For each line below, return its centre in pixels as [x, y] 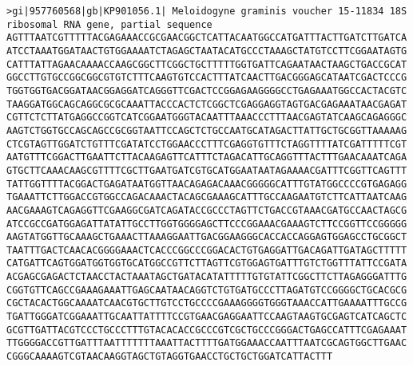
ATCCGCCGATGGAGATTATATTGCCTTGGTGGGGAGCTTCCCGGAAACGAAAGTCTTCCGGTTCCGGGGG [207, 224]
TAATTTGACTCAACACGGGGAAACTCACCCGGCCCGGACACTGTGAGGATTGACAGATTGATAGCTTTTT [207, 250]
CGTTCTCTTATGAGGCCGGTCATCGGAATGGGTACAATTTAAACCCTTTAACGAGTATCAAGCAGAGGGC [207, 118]
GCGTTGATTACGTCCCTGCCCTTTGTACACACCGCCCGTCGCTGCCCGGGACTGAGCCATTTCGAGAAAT [207, 330]
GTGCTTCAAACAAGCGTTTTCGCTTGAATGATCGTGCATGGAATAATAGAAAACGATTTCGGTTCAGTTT [207, 170]
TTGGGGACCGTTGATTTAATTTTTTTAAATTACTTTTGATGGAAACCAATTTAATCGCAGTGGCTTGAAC [207, 343]
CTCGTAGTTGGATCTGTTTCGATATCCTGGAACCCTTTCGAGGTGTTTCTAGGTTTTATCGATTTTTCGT [207, 144]
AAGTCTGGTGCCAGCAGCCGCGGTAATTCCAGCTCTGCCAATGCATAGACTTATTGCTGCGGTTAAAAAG [207, 130]
